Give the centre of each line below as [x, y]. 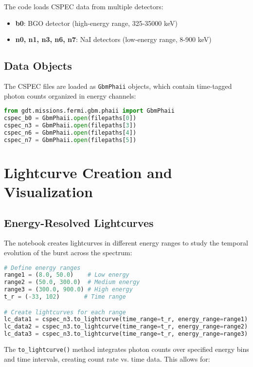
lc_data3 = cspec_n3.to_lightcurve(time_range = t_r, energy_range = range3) [126, 334]
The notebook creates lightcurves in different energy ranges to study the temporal [126, 243]
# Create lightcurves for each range [65, 312]
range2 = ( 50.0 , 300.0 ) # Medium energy [72, 282]
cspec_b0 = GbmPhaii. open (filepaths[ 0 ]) [70, 118]
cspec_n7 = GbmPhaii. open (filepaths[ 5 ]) [70, 140]
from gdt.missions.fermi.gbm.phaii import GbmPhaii [89, 111]
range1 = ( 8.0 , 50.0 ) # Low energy [67, 275]
